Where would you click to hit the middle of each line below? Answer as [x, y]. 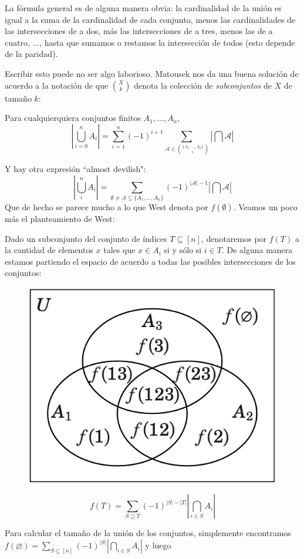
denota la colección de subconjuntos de [203, 85]
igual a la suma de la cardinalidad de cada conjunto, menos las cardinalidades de [150, 19]
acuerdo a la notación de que [57, 85]
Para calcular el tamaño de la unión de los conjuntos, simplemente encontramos [148, 533]
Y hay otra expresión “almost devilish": [75, 169]
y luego [158, 545]
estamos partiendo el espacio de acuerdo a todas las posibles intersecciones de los [150, 261]
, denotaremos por [234, 238]
